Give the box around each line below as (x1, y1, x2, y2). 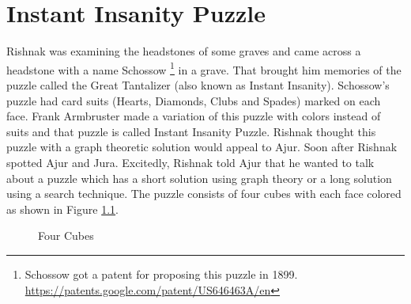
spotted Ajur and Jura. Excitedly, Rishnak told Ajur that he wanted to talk (6, 154, 375, 170)
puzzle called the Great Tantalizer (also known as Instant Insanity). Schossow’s (6, 76, 390, 93)
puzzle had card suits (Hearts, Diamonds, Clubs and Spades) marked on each (6, 92, 381, 108)
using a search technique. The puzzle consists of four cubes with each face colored (6, 185, 402, 202)
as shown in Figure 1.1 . (6, 200, 119, 217)
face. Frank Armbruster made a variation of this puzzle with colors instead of (6, 108, 381, 124)
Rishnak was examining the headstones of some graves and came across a (6, 43, 361, 59)
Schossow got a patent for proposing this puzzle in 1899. (25, 265, 298, 282)
